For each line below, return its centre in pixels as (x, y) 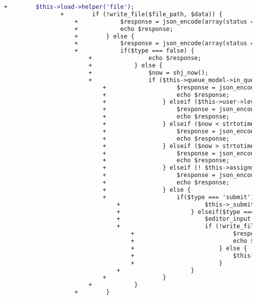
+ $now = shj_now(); (148, 73)
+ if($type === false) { (134, 51)
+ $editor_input (184, 219)
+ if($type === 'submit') (178, 197)
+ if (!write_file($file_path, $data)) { (141, 14)
